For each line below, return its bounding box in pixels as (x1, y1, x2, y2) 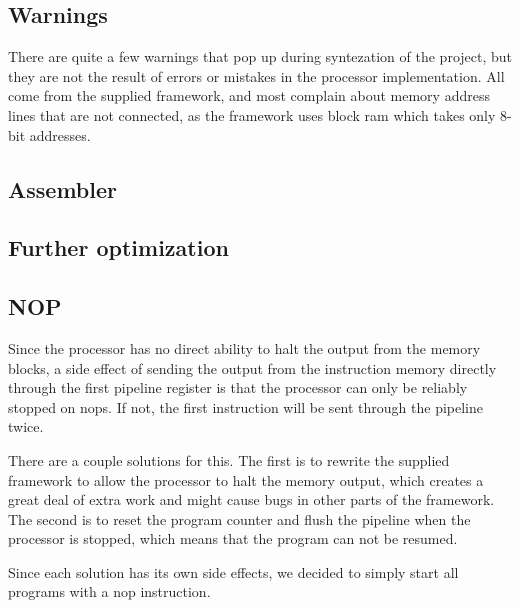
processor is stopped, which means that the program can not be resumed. (8, 528, 458, 549)
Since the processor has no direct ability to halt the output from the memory (8, 337, 481, 358)
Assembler (8, 173, 117, 204)
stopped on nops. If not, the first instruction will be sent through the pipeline (8, 396, 484, 417)
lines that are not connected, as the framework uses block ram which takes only (8, 104, 496, 125)
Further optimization (8, 232, 229, 263)
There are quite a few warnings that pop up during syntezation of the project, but (8, 46, 512, 67)
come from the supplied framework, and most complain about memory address (8, 85, 490, 106)
